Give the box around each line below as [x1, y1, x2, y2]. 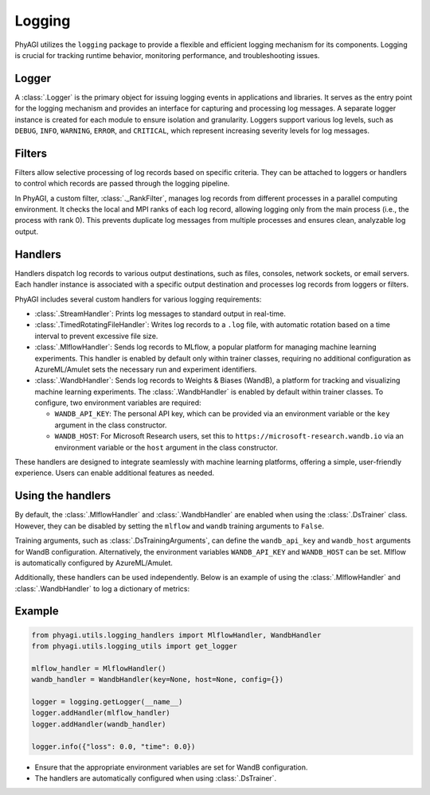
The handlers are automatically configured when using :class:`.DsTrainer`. [34, 773, 277, 783]
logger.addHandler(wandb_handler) [31, 719, 166, 728]
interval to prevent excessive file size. [34, 331, 158, 341]
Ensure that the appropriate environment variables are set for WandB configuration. [34, 762, 308, 772]
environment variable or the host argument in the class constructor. [54, 442, 278, 452]
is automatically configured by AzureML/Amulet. [14, 558, 173, 567]
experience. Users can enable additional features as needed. [14, 468, 215, 477]
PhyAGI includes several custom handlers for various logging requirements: [14, 294, 262, 304]
